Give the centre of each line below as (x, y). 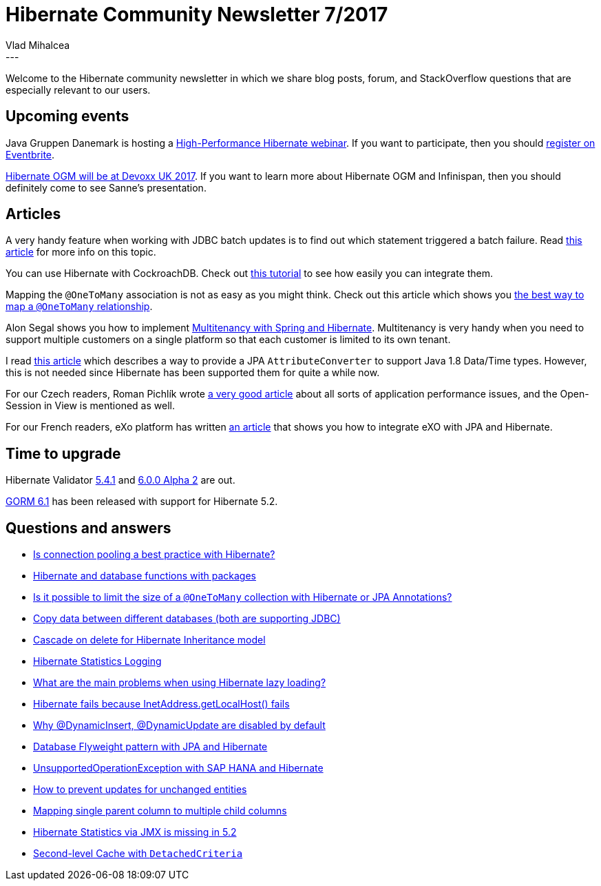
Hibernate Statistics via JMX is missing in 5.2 (135, 832)
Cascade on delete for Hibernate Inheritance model (149, 640)
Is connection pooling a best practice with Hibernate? (154, 555)
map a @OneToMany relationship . (79, 307)
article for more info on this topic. (81, 252)
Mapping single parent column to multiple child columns (160, 811)
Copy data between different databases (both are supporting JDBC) (187, 619)
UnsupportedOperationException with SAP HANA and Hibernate (178, 768)
